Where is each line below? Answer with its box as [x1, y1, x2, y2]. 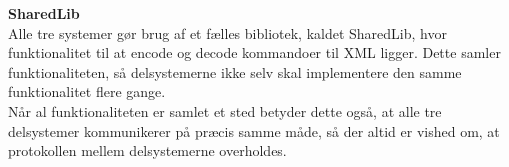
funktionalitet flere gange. [8, 81, 166, 102]
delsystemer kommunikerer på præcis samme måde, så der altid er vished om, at [8, 120, 500, 141]
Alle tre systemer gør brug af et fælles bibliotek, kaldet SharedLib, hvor [8, 22, 447, 43]
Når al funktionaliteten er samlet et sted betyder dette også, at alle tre [8, 100, 442, 121]
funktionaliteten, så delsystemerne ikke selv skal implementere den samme [8, 61, 462, 82]
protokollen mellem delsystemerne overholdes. [8, 140, 287, 161]
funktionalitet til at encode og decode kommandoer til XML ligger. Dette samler [8, 42, 501, 63]
